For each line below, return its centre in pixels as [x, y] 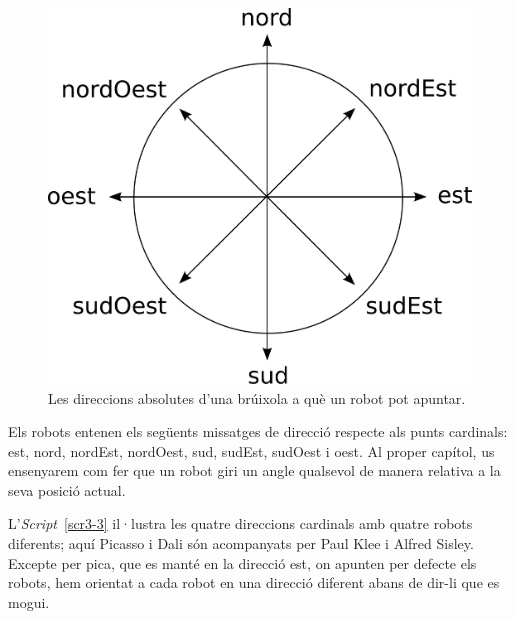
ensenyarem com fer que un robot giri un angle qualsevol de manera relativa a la [254, 470]
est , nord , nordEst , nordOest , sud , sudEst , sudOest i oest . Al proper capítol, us [251, 450]
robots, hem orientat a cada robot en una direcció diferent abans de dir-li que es [254, 582]
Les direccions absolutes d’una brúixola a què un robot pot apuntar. [257, 397]
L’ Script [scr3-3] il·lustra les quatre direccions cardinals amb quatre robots [240, 523]
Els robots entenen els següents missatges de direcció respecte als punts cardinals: [258, 431]
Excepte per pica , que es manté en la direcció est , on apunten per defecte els [242, 562]
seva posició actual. [67, 489]
